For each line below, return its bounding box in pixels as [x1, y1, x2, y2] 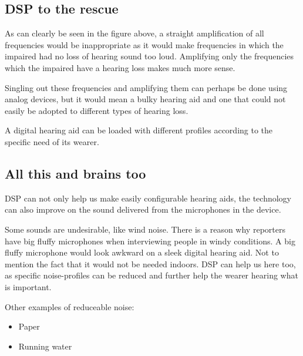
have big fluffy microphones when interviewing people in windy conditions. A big [5, 234, 295, 247]
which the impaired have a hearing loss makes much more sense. [5, 61, 235, 73]
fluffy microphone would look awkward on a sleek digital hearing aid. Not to [5, 246, 279, 258]
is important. [5, 280, 52, 293]
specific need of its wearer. [5, 135, 99, 147]
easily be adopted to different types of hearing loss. [5, 104, 188, 116]
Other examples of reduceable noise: [5, 300, 134, 313]
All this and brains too [5, 164, 146, 182]
